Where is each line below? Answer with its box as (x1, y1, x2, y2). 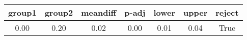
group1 (8, 7, 37, 18)
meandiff (81, 7, 117, 18)
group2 (44, 7, 73, 18)
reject (215, 7, 239, 18)
